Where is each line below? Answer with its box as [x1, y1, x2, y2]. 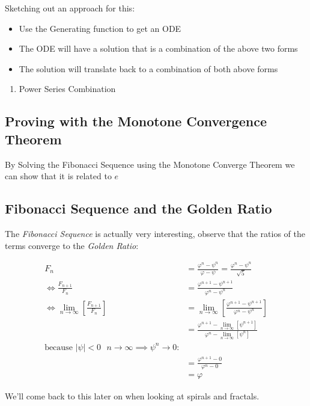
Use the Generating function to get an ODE [19, 22, 181, 34]
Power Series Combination [19, 82, 116, 95]
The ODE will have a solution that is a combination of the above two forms [19, 42, 298, 55]
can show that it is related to [5, 170, 112, 182]
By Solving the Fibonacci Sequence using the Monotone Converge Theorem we [5, 158, 295, 170]
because [44, 343, 73, 352]
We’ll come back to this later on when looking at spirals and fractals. [5, 389, 260, 402]
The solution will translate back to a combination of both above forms [19, 62, 278, 75]
